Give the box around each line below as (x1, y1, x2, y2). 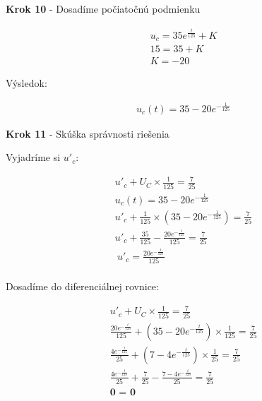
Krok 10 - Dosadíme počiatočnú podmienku (6, 1, 201, 16)
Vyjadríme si (6, 150, 61, 164)
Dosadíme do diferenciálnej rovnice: (6, 279, 159, 294)
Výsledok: (6, 76, 47, 90)
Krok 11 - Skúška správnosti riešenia (6, 126, 169, 140)
